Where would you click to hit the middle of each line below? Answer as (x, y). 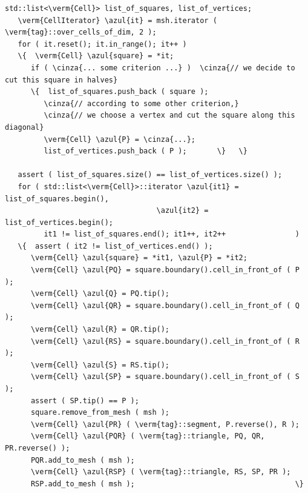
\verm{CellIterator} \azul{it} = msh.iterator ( (117, 20)
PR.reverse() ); (38, 448)
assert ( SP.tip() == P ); (85, 401)
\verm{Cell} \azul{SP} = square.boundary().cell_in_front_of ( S (165, 377)
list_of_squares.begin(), (57, 199)
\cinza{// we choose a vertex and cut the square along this (169, 116)
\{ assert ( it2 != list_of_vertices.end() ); (115, 246)
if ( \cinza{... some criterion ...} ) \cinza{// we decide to (163, 68)
